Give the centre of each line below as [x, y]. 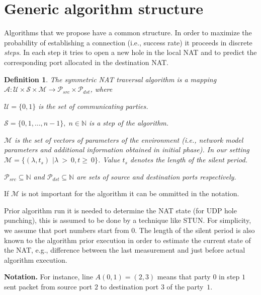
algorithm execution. [36, 259]
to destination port [129, 286]
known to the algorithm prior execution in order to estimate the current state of [127, 240]
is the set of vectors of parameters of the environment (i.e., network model [129, 139]
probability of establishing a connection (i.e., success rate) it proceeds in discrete [128, 42]
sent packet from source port [48, 286]
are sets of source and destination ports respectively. [156, 176]
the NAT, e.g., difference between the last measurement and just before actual [125, 250]
